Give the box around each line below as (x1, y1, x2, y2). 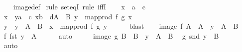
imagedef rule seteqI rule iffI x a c (13, 1, 146, 11)
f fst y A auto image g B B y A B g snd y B (3, 30, 219, 41)
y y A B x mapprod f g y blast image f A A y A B (3, 21, 239, 31)
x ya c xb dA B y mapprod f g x (3, 11, 132, 21)
